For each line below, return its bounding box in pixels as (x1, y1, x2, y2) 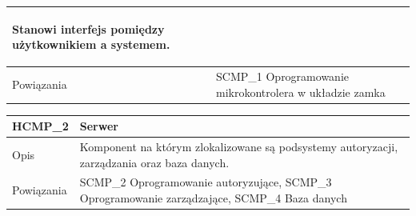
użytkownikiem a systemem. (12, 36, 170, 53)
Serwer (79, 118, 118, 134)
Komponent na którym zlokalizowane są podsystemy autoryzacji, (79, 138, 398, 154)
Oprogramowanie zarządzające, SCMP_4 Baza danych (79, 190, 347, 206)
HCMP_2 (12, 118, 69, 134)
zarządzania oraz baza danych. (79, 154, 230, 170)
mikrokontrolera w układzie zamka (216, 83, 386, 100)
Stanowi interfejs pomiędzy (12, 20, 165, 37)
